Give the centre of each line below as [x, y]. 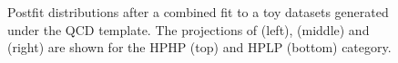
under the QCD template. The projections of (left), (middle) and [189, 29]
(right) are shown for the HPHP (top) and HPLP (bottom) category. [199, 47]
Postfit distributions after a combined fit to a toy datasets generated [198, 12]
